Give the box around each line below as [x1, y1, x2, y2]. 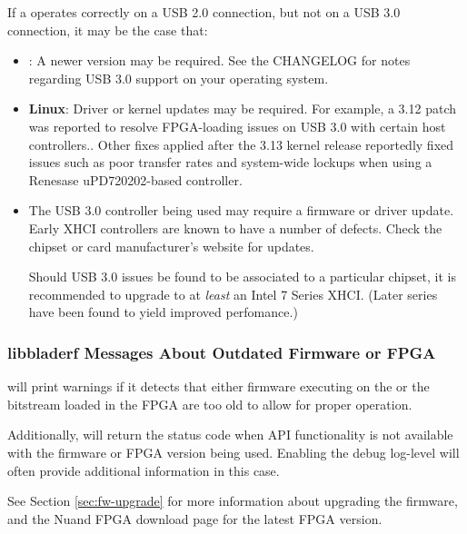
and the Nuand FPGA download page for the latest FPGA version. [7, 509, 383, 528]
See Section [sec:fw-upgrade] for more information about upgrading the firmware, [7, 491, 458, 510]
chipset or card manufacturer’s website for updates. [28, 236, 314, 255]
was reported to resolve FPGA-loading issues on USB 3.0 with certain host [28, 116, 446, 135]
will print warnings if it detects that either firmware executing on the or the [7, 377, 430, 396]
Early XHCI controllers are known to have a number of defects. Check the [28, 218, 442, 237]
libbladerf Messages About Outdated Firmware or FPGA [7, 341, 436, 363]
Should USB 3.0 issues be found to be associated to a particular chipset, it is [28, 267, 456, 286]
